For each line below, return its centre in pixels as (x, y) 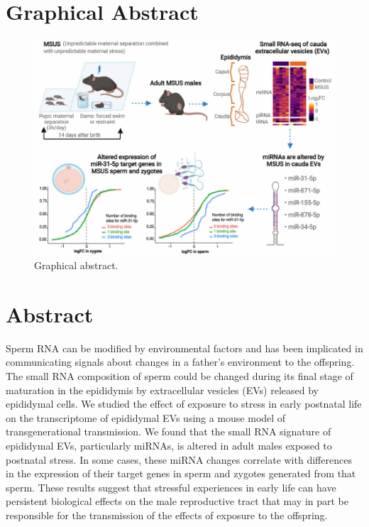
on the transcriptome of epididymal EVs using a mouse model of (146, 417)
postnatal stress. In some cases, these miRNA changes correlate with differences (179, 459)
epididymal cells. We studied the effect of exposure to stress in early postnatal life (184, 404)
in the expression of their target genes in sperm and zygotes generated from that (181, 473)
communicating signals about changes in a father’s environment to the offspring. (180, 362)
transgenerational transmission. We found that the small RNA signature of (169, 431)
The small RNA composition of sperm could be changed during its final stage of (180, 375)
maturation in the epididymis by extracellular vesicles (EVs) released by (162, 390)
